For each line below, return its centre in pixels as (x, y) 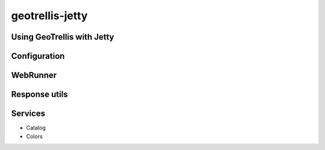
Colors (35, 136)
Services (28, 114)
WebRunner (34, 75)
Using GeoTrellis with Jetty (63, 37)
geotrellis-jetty (49, 16)
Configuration (38, 56)
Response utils (40, 94)
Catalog (36, 128)
